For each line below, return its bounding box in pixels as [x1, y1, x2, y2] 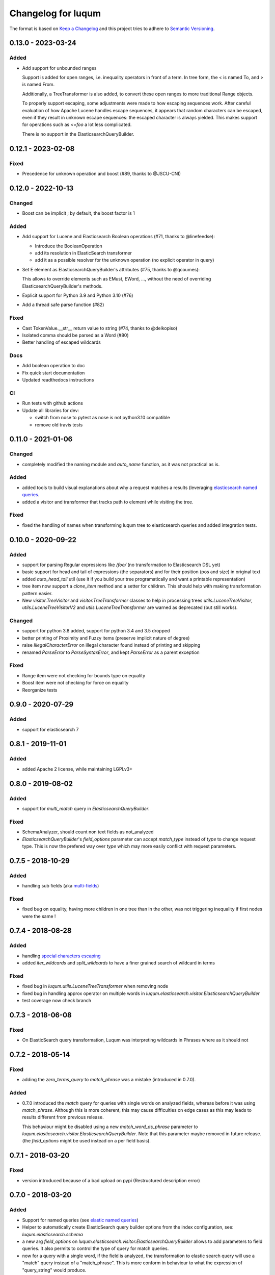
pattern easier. [22, 590, 53, 596]
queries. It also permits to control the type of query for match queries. [22, 1245, 169, 1252]
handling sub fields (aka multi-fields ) [22, 883, 99, 889]
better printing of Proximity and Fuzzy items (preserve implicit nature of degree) [22, 635, 190, 641]
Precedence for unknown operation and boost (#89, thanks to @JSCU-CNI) [22, 170, 181, 176]
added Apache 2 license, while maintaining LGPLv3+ [22, 766, 132, 772]
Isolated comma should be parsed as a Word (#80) [22, 332, 129, 338]
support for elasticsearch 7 [22, 726, 79, 732]
